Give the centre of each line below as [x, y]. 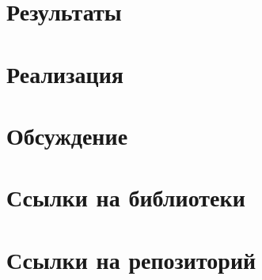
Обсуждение [67, 135]
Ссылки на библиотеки [126, 197]
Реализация [65, 73]
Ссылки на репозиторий [131, 259]
